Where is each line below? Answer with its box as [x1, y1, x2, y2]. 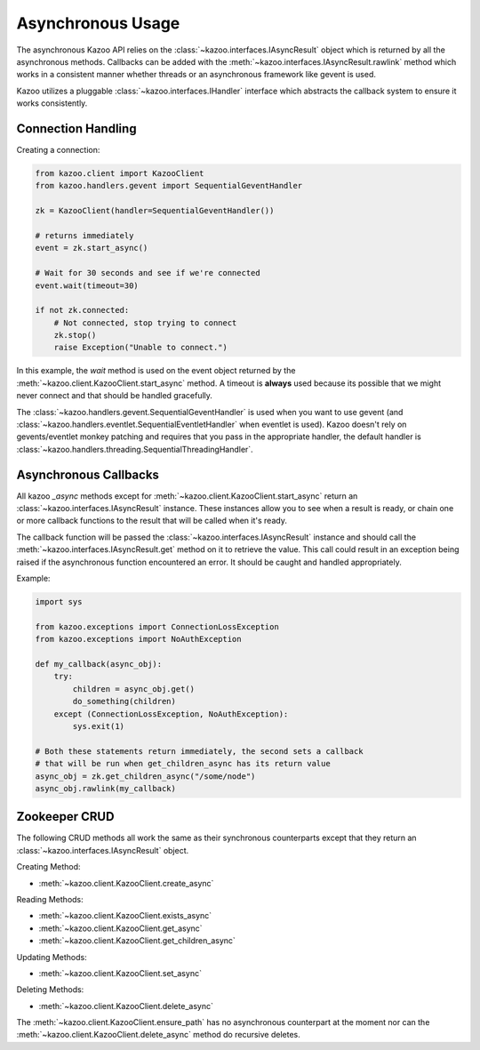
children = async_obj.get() [72, 684, 196, 693]
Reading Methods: [16, 894, 84, 904]
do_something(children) [72, 696, 177, 707]
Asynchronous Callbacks [16, 467, 160, 482]
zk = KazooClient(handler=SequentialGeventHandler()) [35, 205, 275, 216]
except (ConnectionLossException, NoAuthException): [53, 709, 289, 719]
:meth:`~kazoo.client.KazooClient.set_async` [38, 967, 202, 978]
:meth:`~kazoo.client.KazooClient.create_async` [38, 878, 214, 888]
